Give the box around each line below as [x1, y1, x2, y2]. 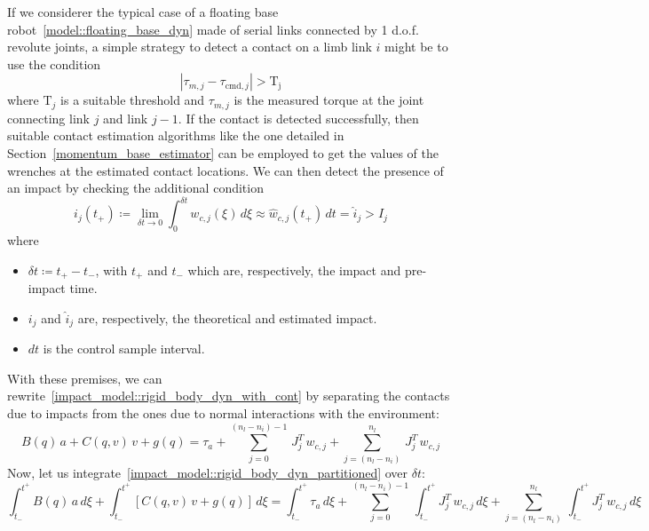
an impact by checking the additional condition [7, 178, 264, 197]
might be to [384, 37, 448, 56]
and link [103, 108, 148, 127]
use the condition [7, 54, 101, 73]
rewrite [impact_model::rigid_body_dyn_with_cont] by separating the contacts [7, 386, 450, 405]
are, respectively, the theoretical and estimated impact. [77, 308, 377, 327]
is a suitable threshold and [60, 91, 205, 109]
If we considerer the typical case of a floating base [7, 3, 279, 20]
